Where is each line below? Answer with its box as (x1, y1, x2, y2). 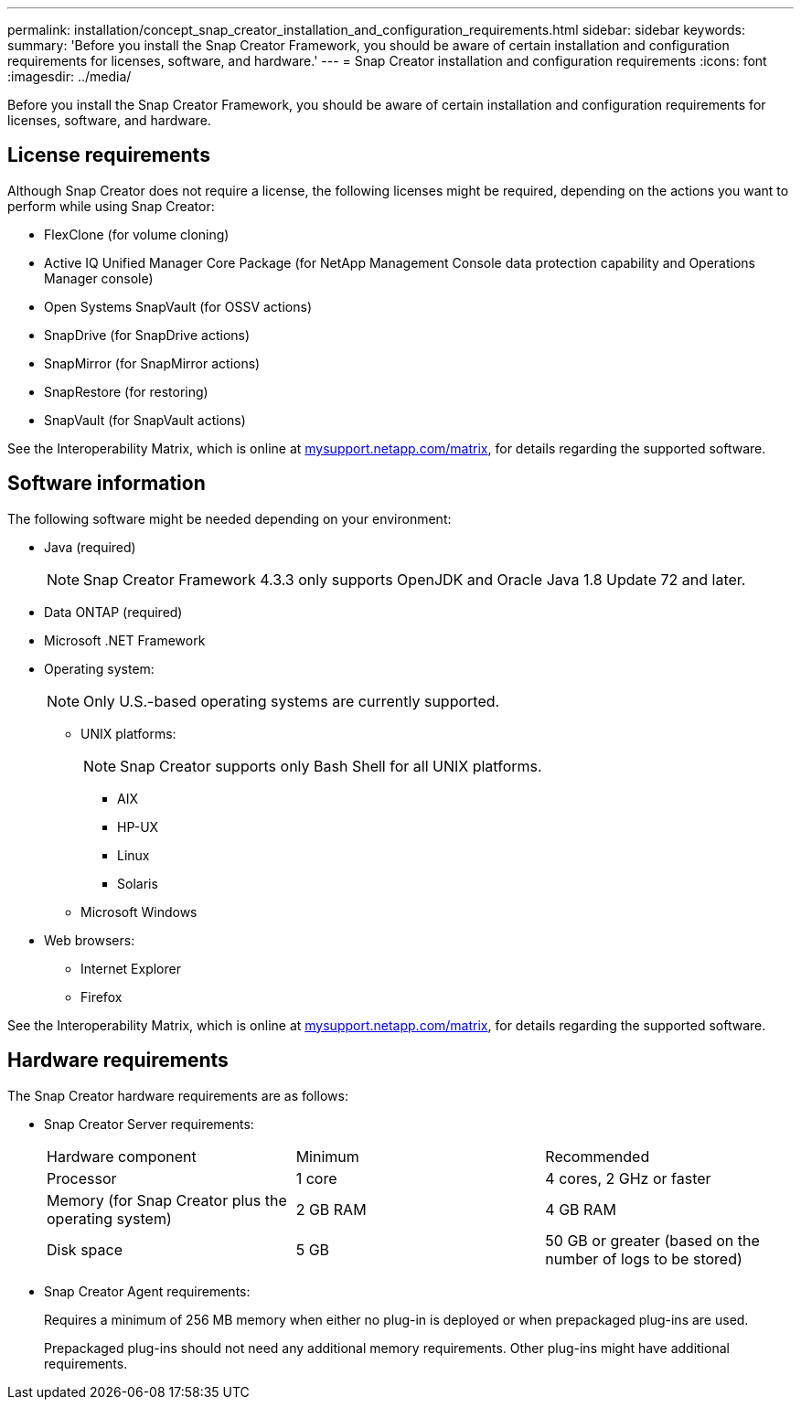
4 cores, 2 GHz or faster (545, 1168, 711, 1188)
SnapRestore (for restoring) (44, 383, 208, 400)
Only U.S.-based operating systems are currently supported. (83, 691, 500, 710)
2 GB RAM (295, 1199, 367, 1219)
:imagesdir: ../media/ (7, 69, 132, 84)
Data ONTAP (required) (44, 603, 183, 620)
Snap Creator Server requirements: (44, 1115, 254, 1132)
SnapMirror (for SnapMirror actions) (44, 355, 261, 371)
